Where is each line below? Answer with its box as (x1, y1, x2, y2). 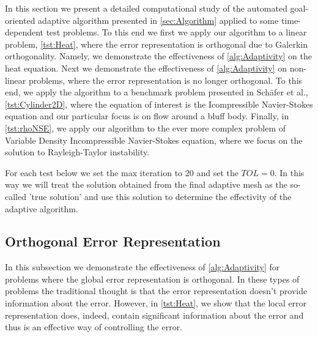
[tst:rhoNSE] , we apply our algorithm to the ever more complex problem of (5, 121, 286, 134)
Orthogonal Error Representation (5, 232, 221, 251)
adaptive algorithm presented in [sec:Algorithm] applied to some (38, 13, 279, 26)
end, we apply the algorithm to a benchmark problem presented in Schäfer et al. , (5, 86, 308, 98)
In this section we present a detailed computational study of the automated (5, 2, 287, 14)
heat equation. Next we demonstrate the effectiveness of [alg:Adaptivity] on (5, 61, 287, 74)
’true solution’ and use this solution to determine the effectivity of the (29, 190, 292, 202)
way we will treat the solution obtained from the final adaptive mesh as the (5, 178, 287, 191)
